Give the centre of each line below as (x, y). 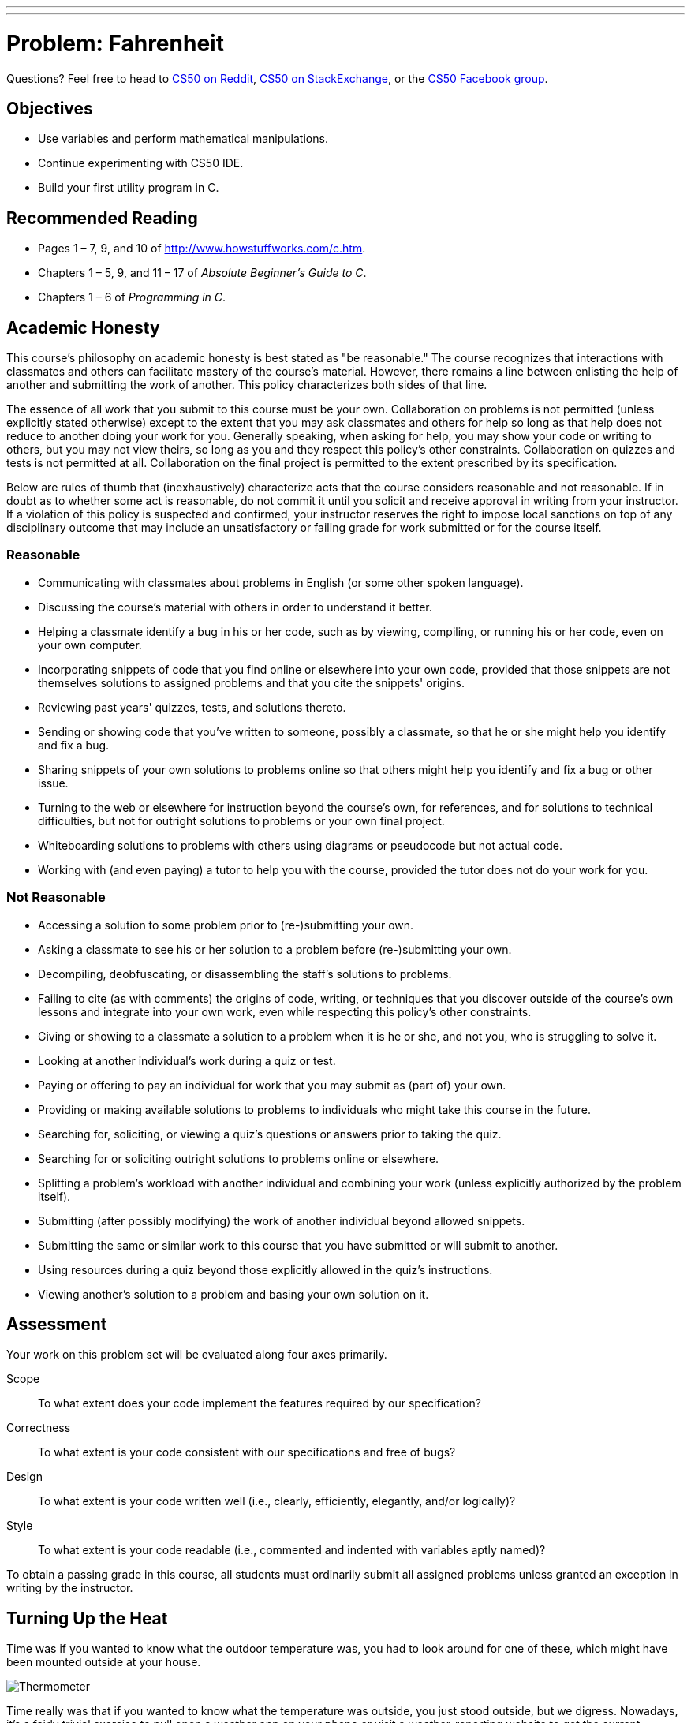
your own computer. (90, 645)
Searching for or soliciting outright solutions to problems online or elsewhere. (239, 1158)
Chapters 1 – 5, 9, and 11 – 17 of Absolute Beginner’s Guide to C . (202, 273)
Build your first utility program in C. (129, 188)
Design (24, 1477)
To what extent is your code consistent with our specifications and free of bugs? (247, 1452)
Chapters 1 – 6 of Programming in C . (132, 297)
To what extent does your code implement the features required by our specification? (260, 1403)
